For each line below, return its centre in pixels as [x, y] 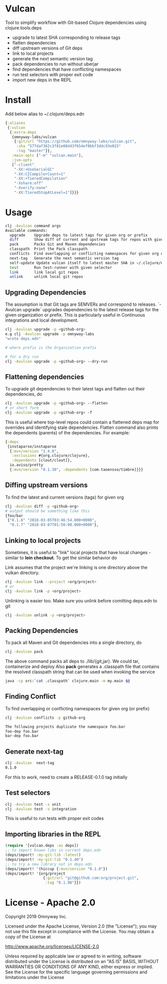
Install [18, 100]
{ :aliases [15, 123]
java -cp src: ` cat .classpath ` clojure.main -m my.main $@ [68, 681]
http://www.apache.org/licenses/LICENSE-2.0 [52, 947]
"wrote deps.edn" [23, 339]
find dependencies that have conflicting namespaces [67, 69]
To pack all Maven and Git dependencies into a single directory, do [73, 643]
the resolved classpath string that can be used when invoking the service [80, 672]
